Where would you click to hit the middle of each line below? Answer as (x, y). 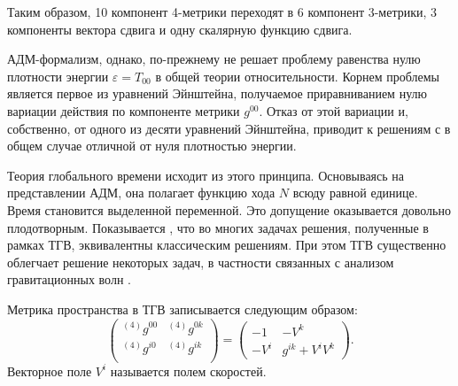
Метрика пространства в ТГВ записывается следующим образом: (182, 309)
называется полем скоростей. (188, 371)
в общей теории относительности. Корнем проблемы (297, 76)
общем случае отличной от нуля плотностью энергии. (152, 146)
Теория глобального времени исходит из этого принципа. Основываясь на (206, 175)
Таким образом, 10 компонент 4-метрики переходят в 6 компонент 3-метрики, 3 (222, 12)
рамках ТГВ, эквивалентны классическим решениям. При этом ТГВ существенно (227, 245)
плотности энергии (58, 76)
